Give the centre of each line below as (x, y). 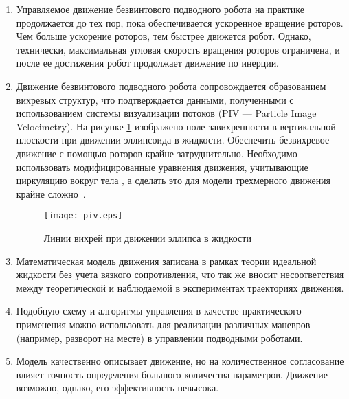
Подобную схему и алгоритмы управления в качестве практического (159, 311)
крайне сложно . (51, 193)
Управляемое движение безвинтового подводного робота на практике (160, 9)
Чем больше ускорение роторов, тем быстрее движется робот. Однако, (164, 36)
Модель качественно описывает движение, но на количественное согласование (180, 361)
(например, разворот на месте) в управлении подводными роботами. (159, 338)
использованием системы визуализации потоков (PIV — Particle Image (166, 113)
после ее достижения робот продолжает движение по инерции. (148, 63)
